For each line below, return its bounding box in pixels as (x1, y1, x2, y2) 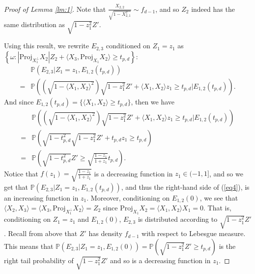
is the (219, 240, 236, 251)
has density (88, 228, 123, 239)
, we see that (199, 192, 238, 203)
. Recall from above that (4, 228, 78, 239)
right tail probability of (4, 255, 74, 265)
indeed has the (191, 3, 235, 14)
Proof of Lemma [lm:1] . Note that (4, 3, 106, 14)
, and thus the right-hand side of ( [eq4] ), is (121, 181, 250, 192)
